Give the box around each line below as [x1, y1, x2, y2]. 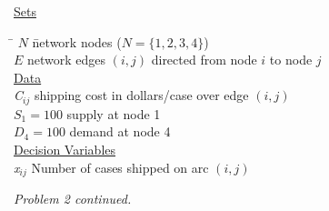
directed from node [151, 50, 257, 69]
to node [269, 50, 313, 69]
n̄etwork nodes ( [32, 32, 122, 51]
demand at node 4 [69, 122, 171, 141]
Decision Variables [14, 140, 115, 159]
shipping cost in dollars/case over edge [34, 85, 249, 105]
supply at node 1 [66, 104, 161, 123]
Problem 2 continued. [14, 189, 132, 208]
